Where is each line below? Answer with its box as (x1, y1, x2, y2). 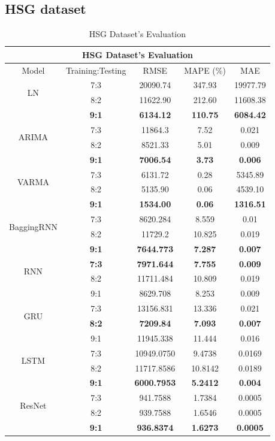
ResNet (20, 398, 47, 411)
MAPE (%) (184, 64, 226, 76)
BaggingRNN (9, 220, 58, 232)
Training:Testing (65, 64, 126, 76)
